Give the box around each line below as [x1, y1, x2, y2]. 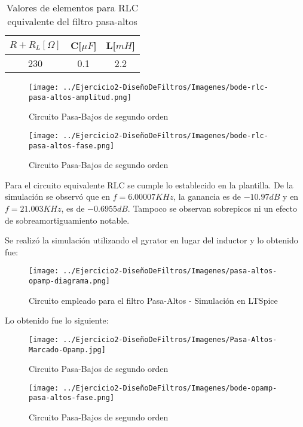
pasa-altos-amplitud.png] [29, 93, 131, 102]
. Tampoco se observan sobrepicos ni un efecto [127, 202, 297, 214]
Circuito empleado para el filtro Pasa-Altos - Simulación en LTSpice [29, 294, 278, 306]
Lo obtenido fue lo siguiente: [5, 314, 109, 327]
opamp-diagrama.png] [29, 277, 111, 286]
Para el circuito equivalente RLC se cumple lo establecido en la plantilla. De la [5, 178, 293, 191]
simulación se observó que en [5, 190, 111, 203]
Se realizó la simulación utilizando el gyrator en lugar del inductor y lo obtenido [5, 234, 298, 246]
